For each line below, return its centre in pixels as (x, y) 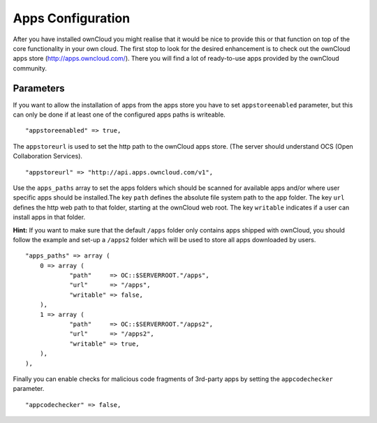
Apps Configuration (72, 18)
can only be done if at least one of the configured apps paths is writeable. (119, 114)
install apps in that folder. (49, 217)
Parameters (39, 88)
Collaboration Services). (48, 156)
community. (30, 68)
